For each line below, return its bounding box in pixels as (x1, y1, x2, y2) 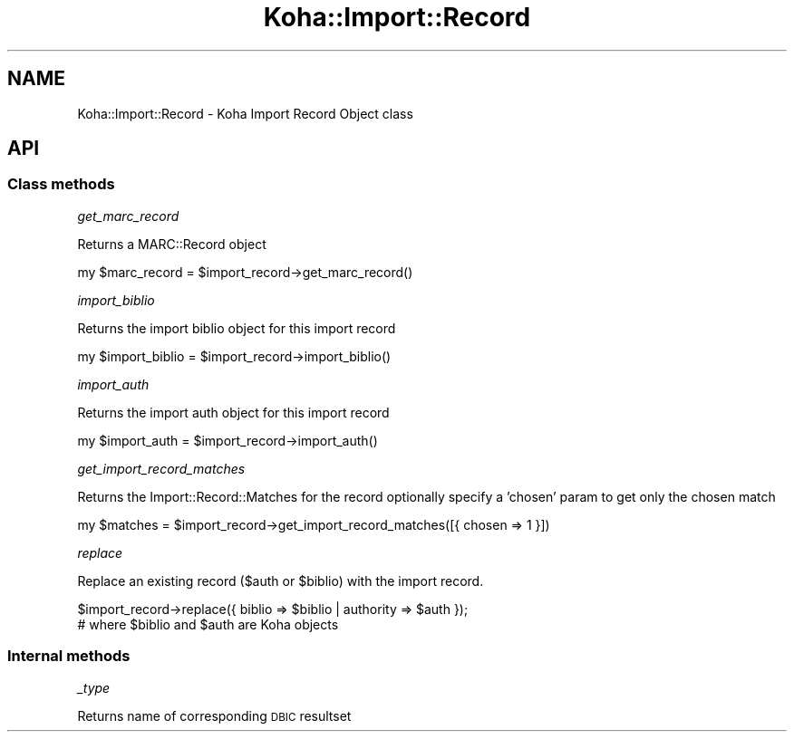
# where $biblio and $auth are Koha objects (77, 616, 339, 632)
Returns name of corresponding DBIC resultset (77, 707, 352, 724)
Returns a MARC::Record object (77, 235, 266, 252)
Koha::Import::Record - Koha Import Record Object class (77, 105, 413, 121)
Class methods (7, 175, 115, 194)
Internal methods (7, 647, 131, 666)
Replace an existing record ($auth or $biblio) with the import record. (77, 572, 484, 589)
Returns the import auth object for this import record (77, 404, 390, 420)
